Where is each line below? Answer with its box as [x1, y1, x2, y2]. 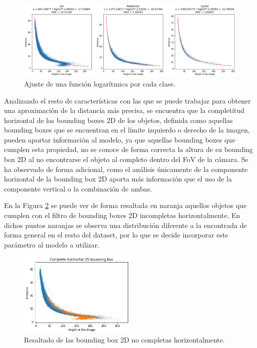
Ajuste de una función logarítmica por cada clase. [24, 78, 176, 88]
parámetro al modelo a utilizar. [4, 239, 100, 249]
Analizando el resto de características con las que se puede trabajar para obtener [4, 95, 251, 105]
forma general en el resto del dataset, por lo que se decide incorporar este [4, 229, 229, 240]
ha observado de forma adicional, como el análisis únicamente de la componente [4, 163, 248, 174]
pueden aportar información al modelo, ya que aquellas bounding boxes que [4, 134, 236, 144]
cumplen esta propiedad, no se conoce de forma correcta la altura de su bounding [4, 144, 253, 154]
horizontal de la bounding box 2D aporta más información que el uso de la [4, 173, 232, 184]
